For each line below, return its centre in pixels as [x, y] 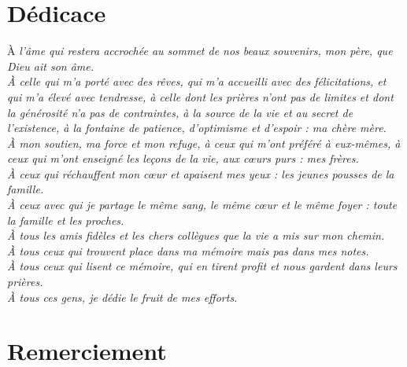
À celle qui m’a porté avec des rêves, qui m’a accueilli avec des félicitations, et [197, 81]
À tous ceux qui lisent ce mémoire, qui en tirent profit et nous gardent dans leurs [202, 266]
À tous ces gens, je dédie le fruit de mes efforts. [122, 297]
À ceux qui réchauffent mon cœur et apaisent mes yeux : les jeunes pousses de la [201, 173]
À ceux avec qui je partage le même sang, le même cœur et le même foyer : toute [202, 205]
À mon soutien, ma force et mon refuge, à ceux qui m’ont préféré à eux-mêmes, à [204, 143]
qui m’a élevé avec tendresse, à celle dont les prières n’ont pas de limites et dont [200, 96]
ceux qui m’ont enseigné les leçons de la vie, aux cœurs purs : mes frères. [183, 158]
